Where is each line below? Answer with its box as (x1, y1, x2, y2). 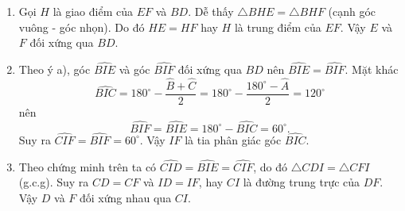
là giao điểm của (53, 3, 133, 19)
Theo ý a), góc (18, 61, 91, 77)
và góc (119, 61, 150, 77)
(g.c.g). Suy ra (18, 174, 89, 190)
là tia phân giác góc (185, 131, 282, 148)
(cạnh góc (328, 3, 376, 19)
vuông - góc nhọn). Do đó (18, 18, 145, 35)
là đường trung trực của (243, 174, 360, 190)
